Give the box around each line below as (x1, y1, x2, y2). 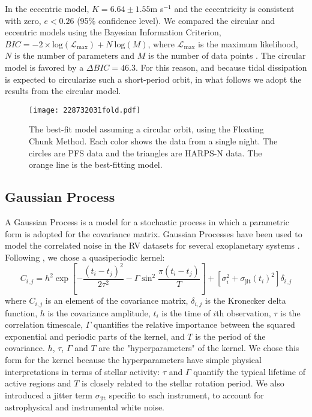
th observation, (216, 306, 271, 319)
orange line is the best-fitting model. (29, 158, 163, 171)
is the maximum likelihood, (198, 37, 298, 50)
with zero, (5, 14, 41, 26)
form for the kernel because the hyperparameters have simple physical (5, 353, 262, 366)
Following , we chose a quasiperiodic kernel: (5, 250, 165, 263)
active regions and (5, 377, 71, 389)
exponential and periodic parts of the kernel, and (5, 330, 185, 342)
